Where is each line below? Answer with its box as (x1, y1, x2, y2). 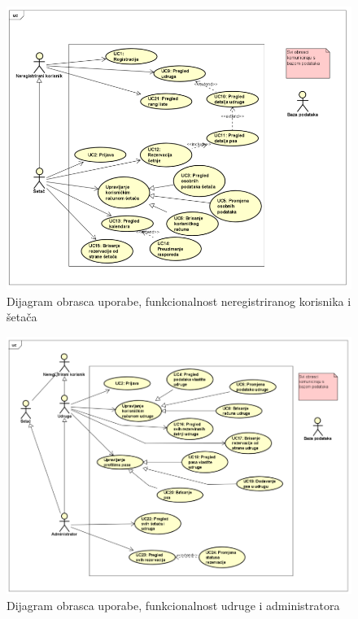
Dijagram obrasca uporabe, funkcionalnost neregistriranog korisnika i (7, 292, 351, 309)
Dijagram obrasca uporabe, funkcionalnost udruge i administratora (7, 596, 340, 613)
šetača (7, 308, 37, 325)
